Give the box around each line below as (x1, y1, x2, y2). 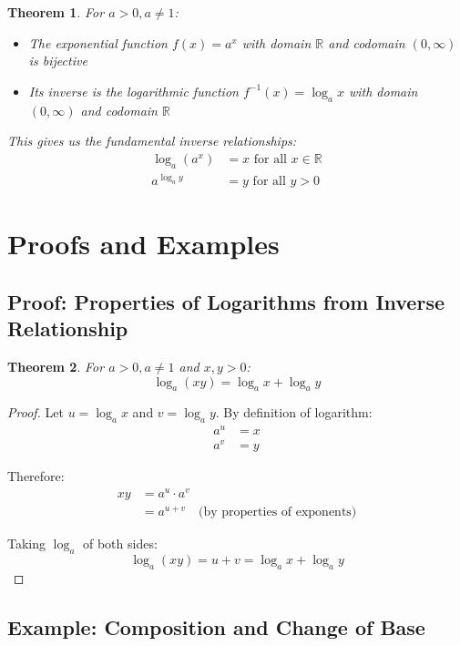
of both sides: (82, 534, 158, 553)
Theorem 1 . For (7, 3, 105, 21)
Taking (7, 534, 46, 553)
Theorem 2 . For (7, 357, 105, 376)
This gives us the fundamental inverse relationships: (7, 131, 297, 150)
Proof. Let (7, 403, 64, 422)
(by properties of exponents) (199, 506, 357, 519)
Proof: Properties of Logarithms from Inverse (7, 287, 445, 315)
